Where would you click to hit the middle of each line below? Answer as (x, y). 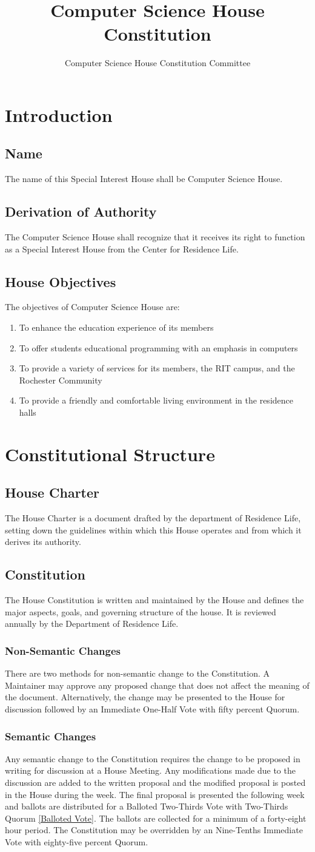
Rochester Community (61, 380)
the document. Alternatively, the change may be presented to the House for (145, 697)
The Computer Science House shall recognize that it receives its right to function (155, 237)
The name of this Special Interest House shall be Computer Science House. (144, 179)
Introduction (59, 114)
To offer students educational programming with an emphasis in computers (158, 347)
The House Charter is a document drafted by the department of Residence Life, (153, 518)
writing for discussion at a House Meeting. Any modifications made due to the (150, 770)
